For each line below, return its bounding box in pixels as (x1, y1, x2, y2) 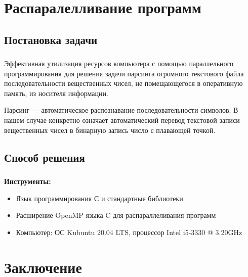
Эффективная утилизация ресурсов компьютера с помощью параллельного (4, 58, 233, 69)
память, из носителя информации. (4, 87, 108, 98)
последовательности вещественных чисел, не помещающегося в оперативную (4, 78, 243, 88)
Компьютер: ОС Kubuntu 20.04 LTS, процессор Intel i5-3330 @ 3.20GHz (16, 226, 242, 237)
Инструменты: (4, 175, 51, 186)
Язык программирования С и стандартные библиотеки (16, 193, 183, 203)
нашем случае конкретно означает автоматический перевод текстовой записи (4, 115, 240, 125)
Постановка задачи (4, 31, 98, 47)
